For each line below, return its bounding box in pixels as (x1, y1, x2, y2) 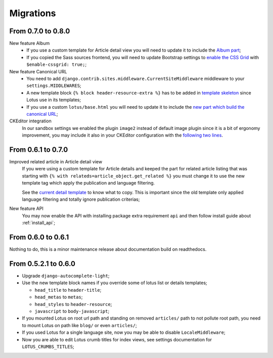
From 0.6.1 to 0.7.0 (9, 145, 68, 154)
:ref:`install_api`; (22, 220, 56, 226)
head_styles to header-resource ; (34, 301, 112, 307)
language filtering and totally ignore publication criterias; (22, 196, 140, 202)
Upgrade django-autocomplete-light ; (22, 273, 110, 279)
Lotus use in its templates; (26, 97, 81, 103)
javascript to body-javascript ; (34, 308, 110, 314)
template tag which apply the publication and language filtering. (22, 180, 155, 186)
